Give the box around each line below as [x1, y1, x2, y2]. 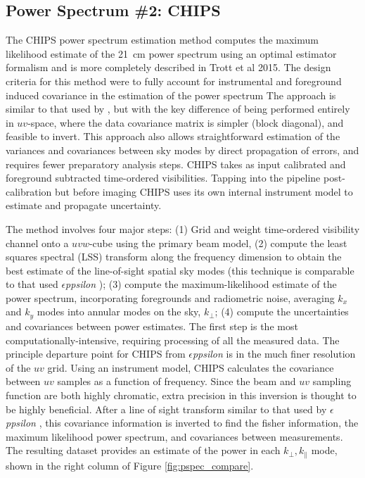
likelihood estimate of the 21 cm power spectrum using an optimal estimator [6, 46, 337, 61]
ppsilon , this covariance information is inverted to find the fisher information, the [6, 415, 359, 430]
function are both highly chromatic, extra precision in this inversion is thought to [6, 387, 357, 402]
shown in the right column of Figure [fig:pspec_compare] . [6, 458, 254, 472]
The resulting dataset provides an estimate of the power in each [6, 443, 281, 458]
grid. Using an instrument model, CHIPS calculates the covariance [47, 360, 334, 375]
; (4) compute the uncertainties [214, 304, 349, 319]
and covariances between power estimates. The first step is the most [6, 318, 298, 333]
